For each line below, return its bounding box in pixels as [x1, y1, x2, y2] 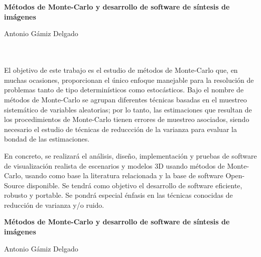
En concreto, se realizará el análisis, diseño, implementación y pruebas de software [4, 150, 257, 161]
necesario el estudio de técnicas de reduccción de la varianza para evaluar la [4, 123, 237, 134]
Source [4, 180, 25, 190]
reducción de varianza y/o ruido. [4, 199, 104, 210]
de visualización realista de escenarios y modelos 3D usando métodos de [4, 160, 225, 171]
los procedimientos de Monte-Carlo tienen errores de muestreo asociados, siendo [4, 114, 249, 124]
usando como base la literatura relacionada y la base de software [25, 170, 223, 181]
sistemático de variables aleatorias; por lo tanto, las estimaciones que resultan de [4, 104, 252, 114]
